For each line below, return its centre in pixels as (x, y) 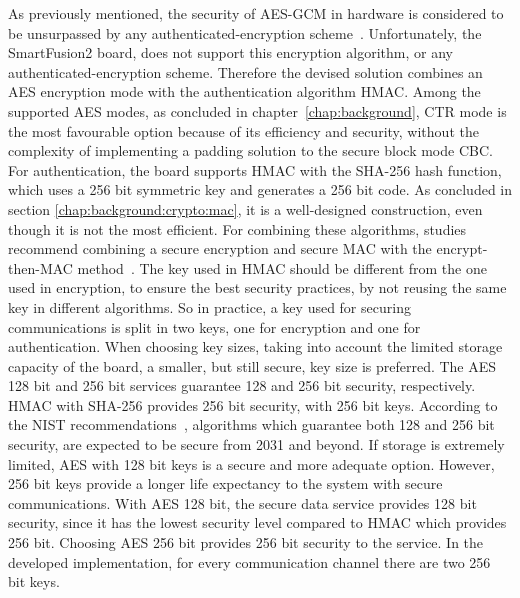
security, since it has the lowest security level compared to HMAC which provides (257, 522)
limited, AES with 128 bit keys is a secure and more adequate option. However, (251, 463)
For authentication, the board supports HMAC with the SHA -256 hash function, (255, 169)
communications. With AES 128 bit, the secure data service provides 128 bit (242, 502)
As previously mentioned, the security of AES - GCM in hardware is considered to (256, 13)
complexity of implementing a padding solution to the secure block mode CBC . (250, 150)
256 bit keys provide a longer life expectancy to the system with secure (225, 483)
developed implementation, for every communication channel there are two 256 (249, 561)
